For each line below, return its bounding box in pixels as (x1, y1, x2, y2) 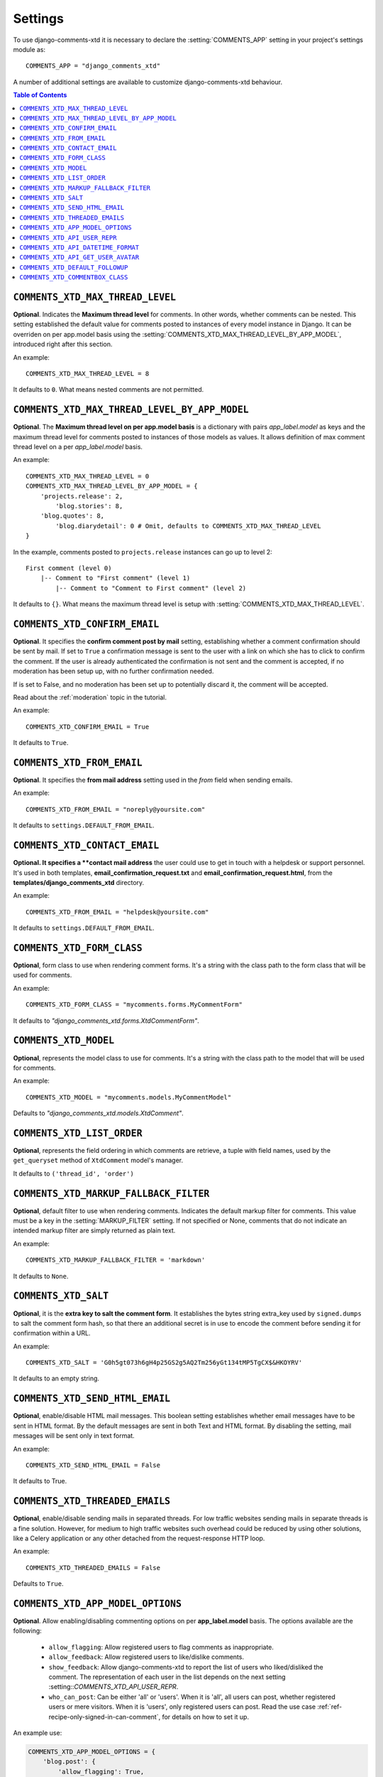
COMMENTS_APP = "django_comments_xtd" (26, 62, 161, 70)
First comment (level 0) (26, 564, 112, 572)
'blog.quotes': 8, (40, 512, 105, 520)
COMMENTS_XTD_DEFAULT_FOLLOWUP (19, 263, 128, 272)
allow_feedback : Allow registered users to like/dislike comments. (48, 1653, 245, 1661)
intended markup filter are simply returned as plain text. (13, 1226, 176, 1235)
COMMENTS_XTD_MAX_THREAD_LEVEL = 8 (26, 370, 150, 377)
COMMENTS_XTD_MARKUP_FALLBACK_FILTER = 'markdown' (26, 1256, 206, 1265)
